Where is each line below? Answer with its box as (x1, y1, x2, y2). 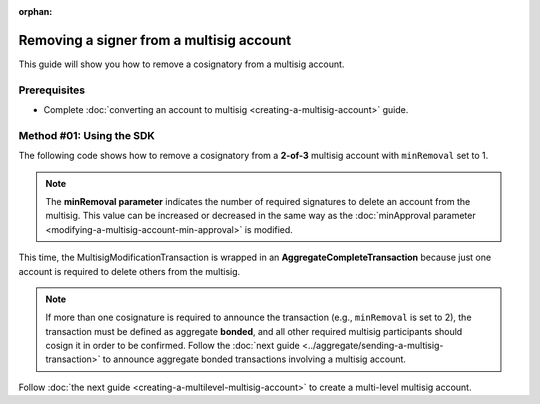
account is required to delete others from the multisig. (18, 265, 241, 277)
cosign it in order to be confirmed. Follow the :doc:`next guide (45, 340, 300, 352)
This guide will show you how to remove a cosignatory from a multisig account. (18, 58, 345, 70)
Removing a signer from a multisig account (18, 31, 292, 49)
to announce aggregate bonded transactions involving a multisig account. (102, 353, 407, 365)
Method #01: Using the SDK (18, 128, 155, 142)
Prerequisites (18, 83, 85, 97)
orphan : (18, 6, 53, 17)
